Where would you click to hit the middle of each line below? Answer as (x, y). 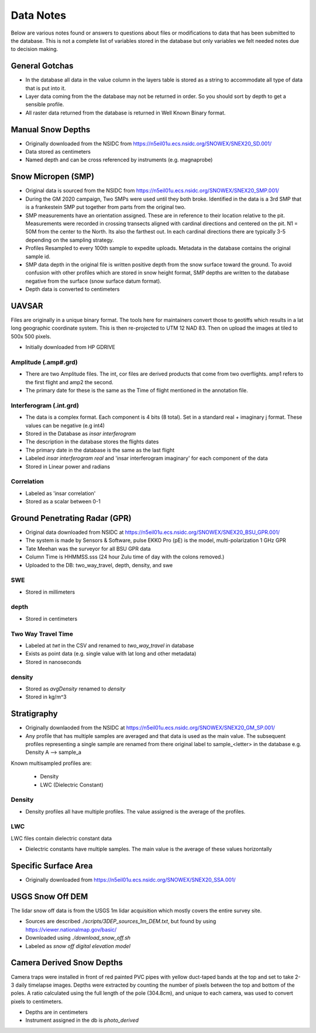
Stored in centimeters (51, 618)
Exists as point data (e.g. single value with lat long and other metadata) (111, 653)
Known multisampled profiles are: (51, 763)
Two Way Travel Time (42, 634)
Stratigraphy (34, 714)
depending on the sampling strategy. (70, 240)
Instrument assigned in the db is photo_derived (82, 1020)
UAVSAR (27, 306)
